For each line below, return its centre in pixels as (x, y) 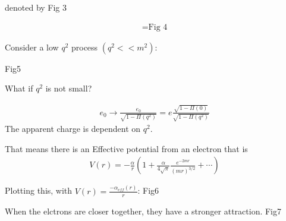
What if (19, 88)
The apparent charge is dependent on (73, 129)
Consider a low (32, 47)
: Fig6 (148, 190)
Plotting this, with (39, 190)
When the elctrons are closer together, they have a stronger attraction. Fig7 (143, 211)
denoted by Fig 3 (36, 7)
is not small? (69, 88)
